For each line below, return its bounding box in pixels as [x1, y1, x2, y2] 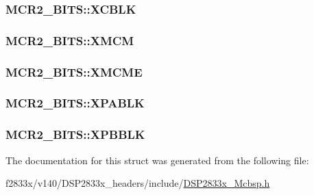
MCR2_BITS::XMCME [5, 63, 143, 80]
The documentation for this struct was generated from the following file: [5, 153, 309, 167]
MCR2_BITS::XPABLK [5, 94, 145, 112]
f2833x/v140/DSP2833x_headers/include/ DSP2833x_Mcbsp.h [5, 176, 270, 190]
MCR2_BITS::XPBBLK [5, 126, 145, 143]
